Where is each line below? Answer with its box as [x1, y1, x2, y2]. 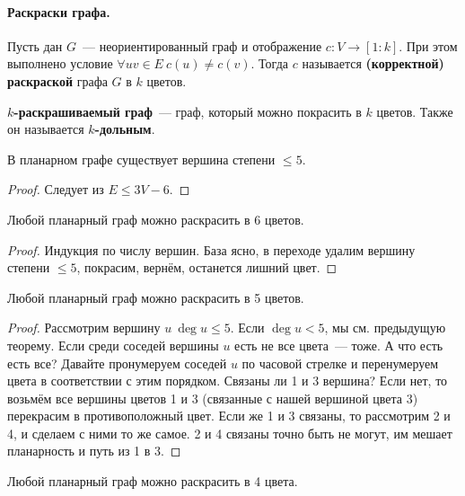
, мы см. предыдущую [324, 318, 446, 337]
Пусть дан [7, 36, 63, 55]
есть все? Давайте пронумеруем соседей [7, 353, 227, 372]
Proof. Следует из [7, 180, 104, 199]
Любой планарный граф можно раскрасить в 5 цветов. [7, 288, 304, 306]
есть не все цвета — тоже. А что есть [234, 335, 443, 354]
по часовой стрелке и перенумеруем [241, 353, 439, 372]
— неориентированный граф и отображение [82, 36, 322, 55]
